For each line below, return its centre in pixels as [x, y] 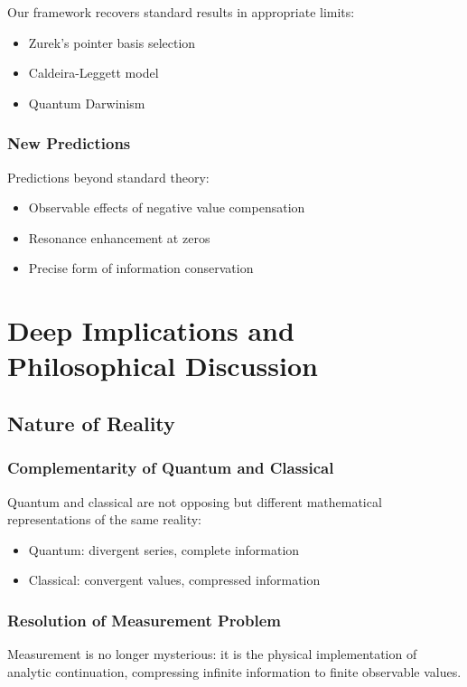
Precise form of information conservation [141, 268]
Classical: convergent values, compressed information [174, 580]
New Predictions [69, 143]
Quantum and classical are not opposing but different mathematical [195, 501]
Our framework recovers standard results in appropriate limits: [181, 12]
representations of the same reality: [104, 519]
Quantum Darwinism [87, 103]
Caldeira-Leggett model [93, 73]
